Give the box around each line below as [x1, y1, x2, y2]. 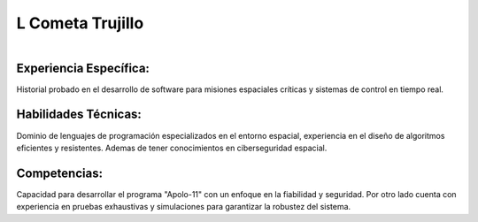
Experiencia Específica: [16, 60, 150, 75]
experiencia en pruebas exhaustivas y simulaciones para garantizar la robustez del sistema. [16, 202, 351, 212]
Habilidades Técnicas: [16, 107, 142, 122]
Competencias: [16, 165, 104, 180]
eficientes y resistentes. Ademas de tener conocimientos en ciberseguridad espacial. [16, 142, 328, 153]
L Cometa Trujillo [16, 13, 144, 33]
